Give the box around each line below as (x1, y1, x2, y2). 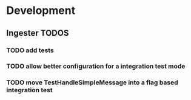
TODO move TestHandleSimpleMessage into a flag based (6, 78, 178, 87)
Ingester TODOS (6, 28, 69, 38)
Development (6, 4, 76, 18)
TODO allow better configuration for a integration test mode (6, 62, 186, 70)
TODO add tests (6, 46, 55, 55)
